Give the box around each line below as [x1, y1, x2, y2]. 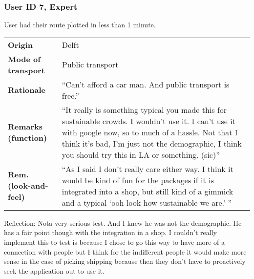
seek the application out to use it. [4, 265, 105, 276]
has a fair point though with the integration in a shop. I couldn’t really [4, 227, 217, 237]
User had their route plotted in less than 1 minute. [4, 20, 156, 30]
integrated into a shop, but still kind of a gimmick [62, 185, 233, 197]
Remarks [8, 121, 43, 132]
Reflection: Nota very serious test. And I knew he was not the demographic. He [4, 217, 242, 228]
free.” [62, 89, 79, 101]
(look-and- [8, 180, 48, 192]
